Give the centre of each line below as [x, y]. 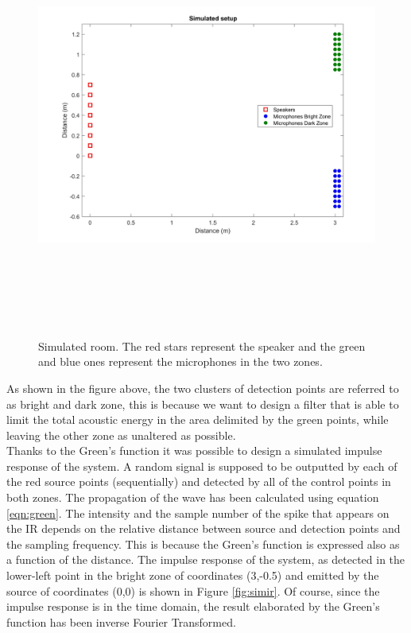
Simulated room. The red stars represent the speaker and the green [202, 346]
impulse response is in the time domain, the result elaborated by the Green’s [193, 606]
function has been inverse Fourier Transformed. [121, 621]
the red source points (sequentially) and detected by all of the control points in [199, 482]
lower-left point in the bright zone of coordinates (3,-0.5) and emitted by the [193, 575]
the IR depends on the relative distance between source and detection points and [204, 528]
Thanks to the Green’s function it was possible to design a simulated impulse [194, 450]
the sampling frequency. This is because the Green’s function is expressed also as [203, 544]
